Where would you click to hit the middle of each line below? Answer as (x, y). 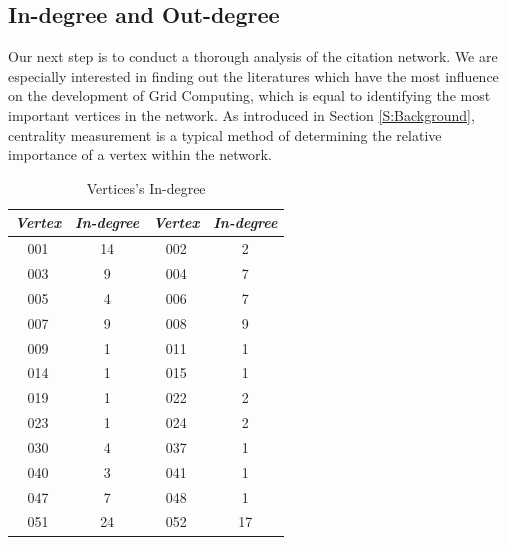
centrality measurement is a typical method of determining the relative (225, 134)
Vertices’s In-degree (146, 187)
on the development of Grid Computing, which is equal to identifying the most (249, 95)
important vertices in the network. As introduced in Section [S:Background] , (241, 114)
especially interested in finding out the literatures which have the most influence (253, 75)
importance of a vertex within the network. (140, 154)
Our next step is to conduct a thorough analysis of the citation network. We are (253, 56)
